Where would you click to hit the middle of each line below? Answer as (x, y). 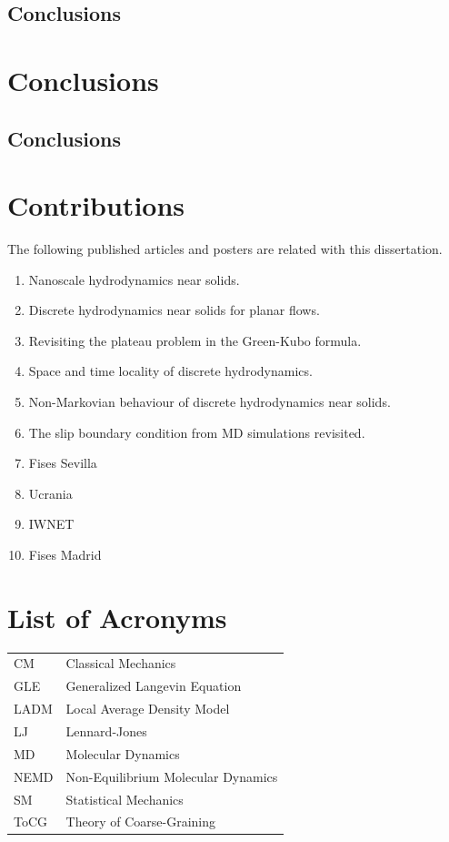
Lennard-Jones (106, 731)
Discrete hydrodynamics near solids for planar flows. (174, 310)
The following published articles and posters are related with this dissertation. (225, 249)
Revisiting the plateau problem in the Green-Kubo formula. (195, 340)
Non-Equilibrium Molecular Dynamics (172, 776)
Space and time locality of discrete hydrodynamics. (170, 371)
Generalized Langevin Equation (154, 686)
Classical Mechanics (121, 663)
